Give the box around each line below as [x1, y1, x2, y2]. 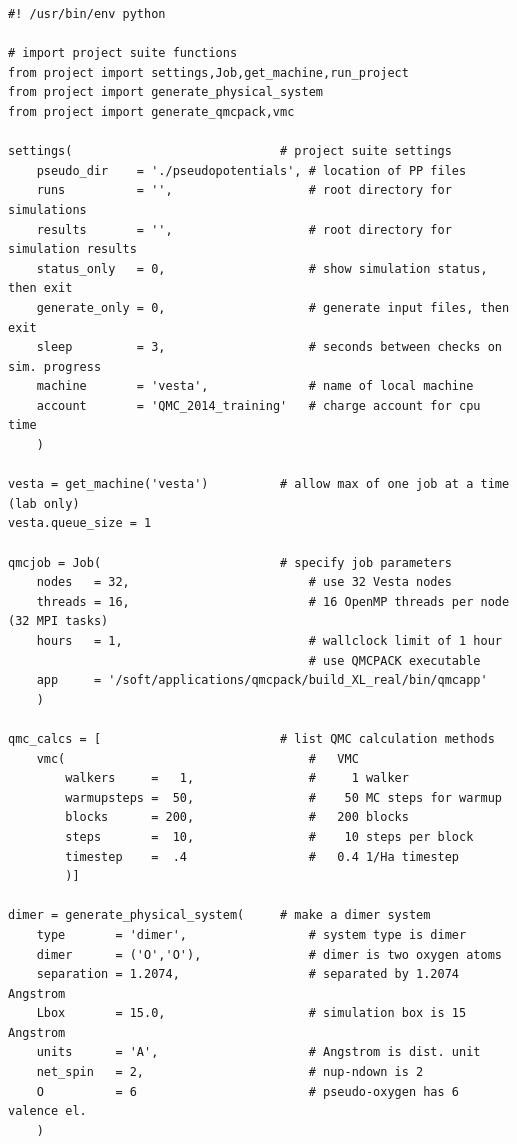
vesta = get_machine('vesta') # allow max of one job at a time [8, 477, 510, 492]
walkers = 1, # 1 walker [65, 771, 409, 786]
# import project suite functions [8, 46, 238, 61]
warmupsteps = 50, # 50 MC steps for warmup [65, 790, 502, 805]
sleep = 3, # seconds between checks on [36, 340, 502, 355]
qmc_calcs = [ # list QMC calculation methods [8, 731, 495, 746]
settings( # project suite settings [8, 144, 452, 159]
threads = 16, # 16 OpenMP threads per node [36, 594, 510, 609]
